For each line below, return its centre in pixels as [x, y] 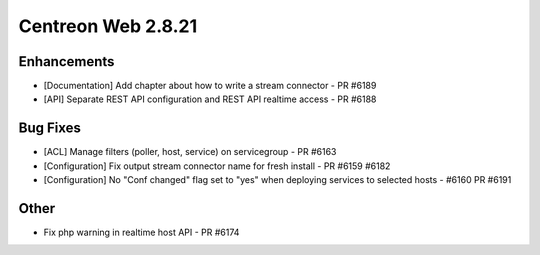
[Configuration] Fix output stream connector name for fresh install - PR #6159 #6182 [217, 166]
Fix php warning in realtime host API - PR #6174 [141, 232]
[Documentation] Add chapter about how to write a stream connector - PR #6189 [210, 86]
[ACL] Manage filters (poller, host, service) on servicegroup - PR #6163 [190, 152]
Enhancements [66, 61]
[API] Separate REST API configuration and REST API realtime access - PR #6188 [210, 99]
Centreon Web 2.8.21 [108, 26]
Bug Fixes [50, 128]
